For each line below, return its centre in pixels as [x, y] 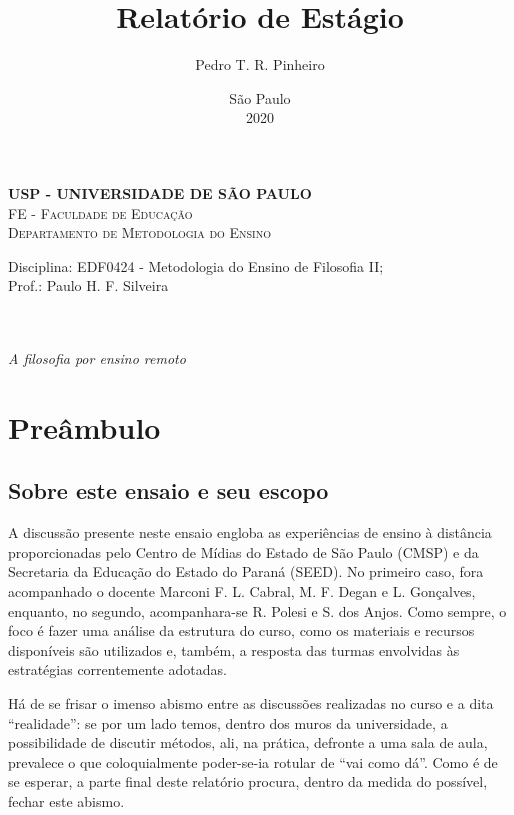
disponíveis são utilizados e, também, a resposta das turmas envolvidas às [234, 649]
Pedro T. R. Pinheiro [260, 64]
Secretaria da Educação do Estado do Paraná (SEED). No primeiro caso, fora [246, 571]
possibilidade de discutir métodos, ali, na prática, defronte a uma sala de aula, [248, 742]
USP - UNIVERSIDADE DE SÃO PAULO [160, 192]
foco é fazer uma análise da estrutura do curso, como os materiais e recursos [241, 630]
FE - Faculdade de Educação [100, 212]
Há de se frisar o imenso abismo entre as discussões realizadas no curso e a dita [251, 702]
